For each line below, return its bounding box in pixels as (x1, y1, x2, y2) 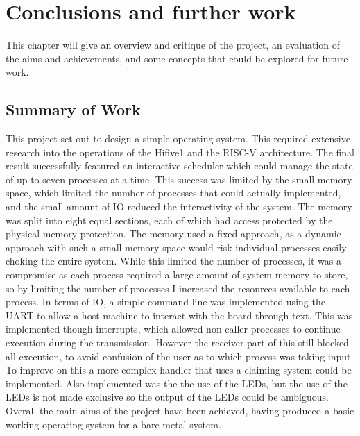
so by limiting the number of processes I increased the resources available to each (6, 280, 350, 295)
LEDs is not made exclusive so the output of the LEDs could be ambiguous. (6, 389, 329, 404)
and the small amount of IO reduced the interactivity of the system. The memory (6, 199, 352, 214)
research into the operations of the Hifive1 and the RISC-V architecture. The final (6, 144, 354, 159)
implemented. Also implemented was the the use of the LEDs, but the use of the (6, 376, 348, 390)
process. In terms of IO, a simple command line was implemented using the (6, 294, 325, 309)
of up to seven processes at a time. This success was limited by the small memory (6, 171, 352, 186)
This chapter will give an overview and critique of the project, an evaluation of (6, 37, 341, 52)
